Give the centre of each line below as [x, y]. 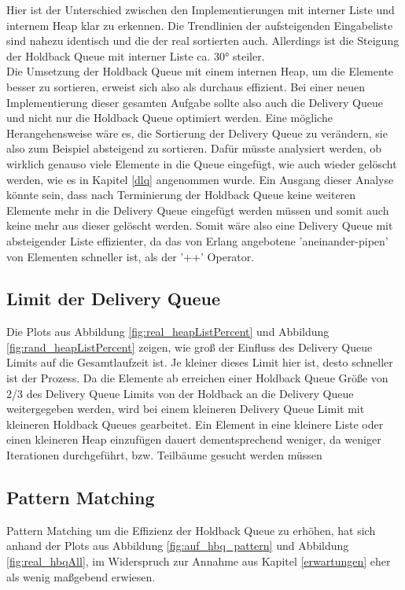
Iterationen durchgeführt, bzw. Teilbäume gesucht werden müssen [164, 455]
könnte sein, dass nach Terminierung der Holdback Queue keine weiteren [181, 195]
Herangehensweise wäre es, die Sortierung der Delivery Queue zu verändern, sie [197, 133]
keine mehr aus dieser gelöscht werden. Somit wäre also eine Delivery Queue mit [200, 225]
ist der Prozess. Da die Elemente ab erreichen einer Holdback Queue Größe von [197, 378]
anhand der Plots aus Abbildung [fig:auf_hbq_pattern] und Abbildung [178, 546]
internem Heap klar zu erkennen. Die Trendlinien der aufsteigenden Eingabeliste [200, 25]
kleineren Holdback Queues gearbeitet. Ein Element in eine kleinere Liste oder [195, 424]
